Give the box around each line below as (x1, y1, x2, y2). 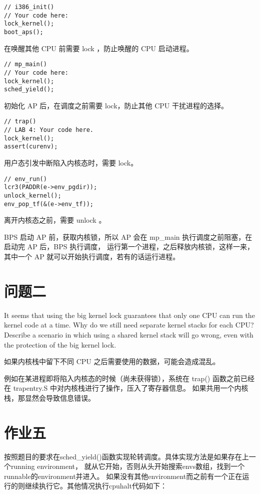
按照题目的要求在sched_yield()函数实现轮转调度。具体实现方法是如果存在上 (4, 451, 249, 461)
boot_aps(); (4, 28, 43, 36)
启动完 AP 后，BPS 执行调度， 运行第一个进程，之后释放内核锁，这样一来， (4, 241, 254, 252)
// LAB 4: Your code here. (4, 126, 93, 134)
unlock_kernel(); (4, 192, 61, 199)
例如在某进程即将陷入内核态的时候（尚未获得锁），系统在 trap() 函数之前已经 (4, 373, 254, 383)
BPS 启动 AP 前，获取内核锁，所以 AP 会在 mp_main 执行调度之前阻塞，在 (4, 231, 252, 242)
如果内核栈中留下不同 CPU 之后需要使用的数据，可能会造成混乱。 (4, 356, 220, 367)
